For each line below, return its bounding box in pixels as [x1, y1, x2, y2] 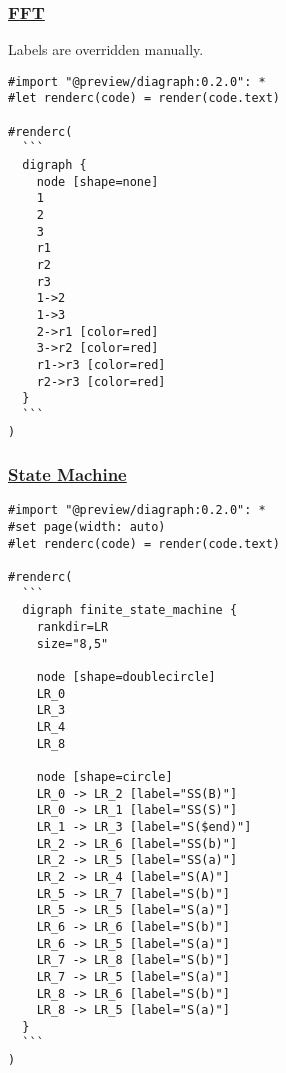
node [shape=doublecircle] [36, 670, 216, 685]
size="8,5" [36, 636, 109, 651]
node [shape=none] [36, 174, 159, 189]
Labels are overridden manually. [8, 39, 204, 60]
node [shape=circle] [36, 769, 173, 784]
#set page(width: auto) [8, 520, 166, 535]
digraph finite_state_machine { [22, 603, 238, 618]
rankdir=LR [36, 620, 109, 635]
